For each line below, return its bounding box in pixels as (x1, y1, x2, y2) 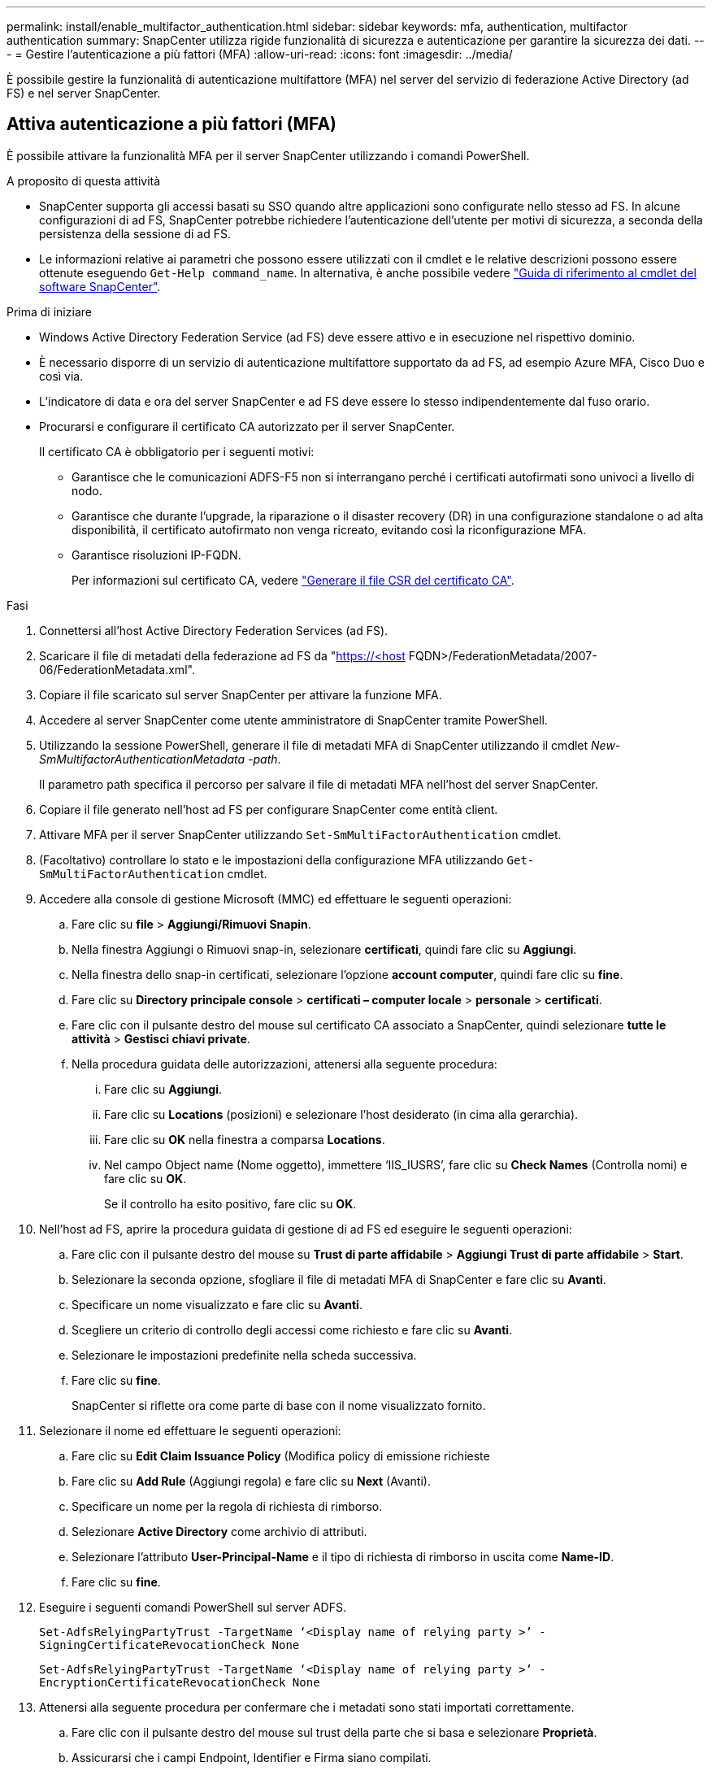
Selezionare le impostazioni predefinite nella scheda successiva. (72, 1347, 417, 1362)
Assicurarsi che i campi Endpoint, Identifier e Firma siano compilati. (72, 1750, 432, 1764)
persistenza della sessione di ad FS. (39, 226, 231, 241)
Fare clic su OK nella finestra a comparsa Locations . (104, 1132, 385, 1147)
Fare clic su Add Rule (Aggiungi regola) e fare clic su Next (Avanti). (72, 1473, 431, 1488)
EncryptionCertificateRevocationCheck (39, 1675, 286, 1689)
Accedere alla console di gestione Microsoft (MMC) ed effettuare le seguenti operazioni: (39, 891, 512, 906)
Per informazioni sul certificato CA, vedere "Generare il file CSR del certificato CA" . (72, 572, 514, 587)
